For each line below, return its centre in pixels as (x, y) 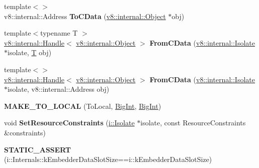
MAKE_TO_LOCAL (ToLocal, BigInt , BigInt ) (83, 106)
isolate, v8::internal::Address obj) (58, 89)
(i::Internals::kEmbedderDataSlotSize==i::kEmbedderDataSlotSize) (108, 159)
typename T (59, 33)
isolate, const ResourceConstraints (193, 123)
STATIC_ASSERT (38, 149)
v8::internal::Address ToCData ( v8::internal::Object (85, 16)
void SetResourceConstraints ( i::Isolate (70, 123)
